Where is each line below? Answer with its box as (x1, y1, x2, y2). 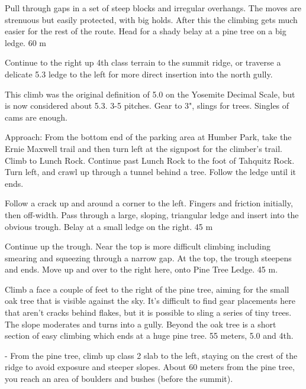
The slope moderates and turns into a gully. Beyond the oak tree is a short (5, 317, 276, 330)
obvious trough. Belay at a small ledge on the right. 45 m (5, 220, 213, 232)
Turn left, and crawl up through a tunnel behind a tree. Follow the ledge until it (5, 166, 296, 178)
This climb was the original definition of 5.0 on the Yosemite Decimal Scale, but (5, 87, 295, 100)
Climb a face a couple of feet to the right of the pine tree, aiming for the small (5, 283, 289, 295)
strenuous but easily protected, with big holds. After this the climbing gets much (5, 13, 298, 25)
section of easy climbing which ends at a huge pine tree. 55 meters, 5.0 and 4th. (5, 329, 294, 342)
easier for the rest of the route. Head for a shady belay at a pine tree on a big (5, 25, 286, 37)
